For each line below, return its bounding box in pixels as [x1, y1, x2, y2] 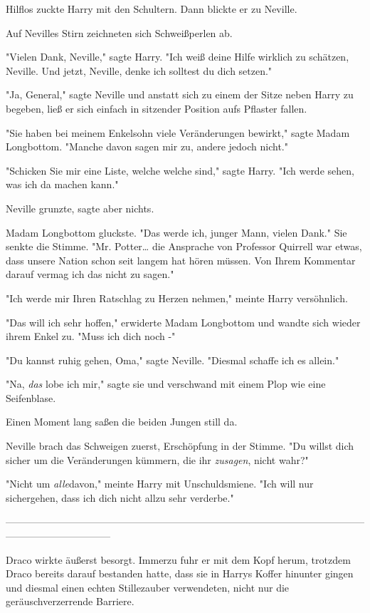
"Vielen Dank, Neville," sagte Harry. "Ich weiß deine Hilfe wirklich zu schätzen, [6, 49, 349, 64]
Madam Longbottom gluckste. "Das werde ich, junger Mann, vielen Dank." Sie [6, 225, 347, 239]
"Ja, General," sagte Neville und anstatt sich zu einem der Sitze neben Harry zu [6, 87, 354, 102]
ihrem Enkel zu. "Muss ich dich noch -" [6, 329, 176, 344]
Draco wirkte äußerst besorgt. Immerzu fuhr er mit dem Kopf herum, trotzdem [6, 552, 351, 567]
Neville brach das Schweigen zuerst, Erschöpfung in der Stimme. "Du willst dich [6, 438, 354, 453]
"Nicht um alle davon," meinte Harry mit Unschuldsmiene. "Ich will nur [6, 476, 314, 491]
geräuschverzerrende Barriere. [6, 594, 134, 609]
